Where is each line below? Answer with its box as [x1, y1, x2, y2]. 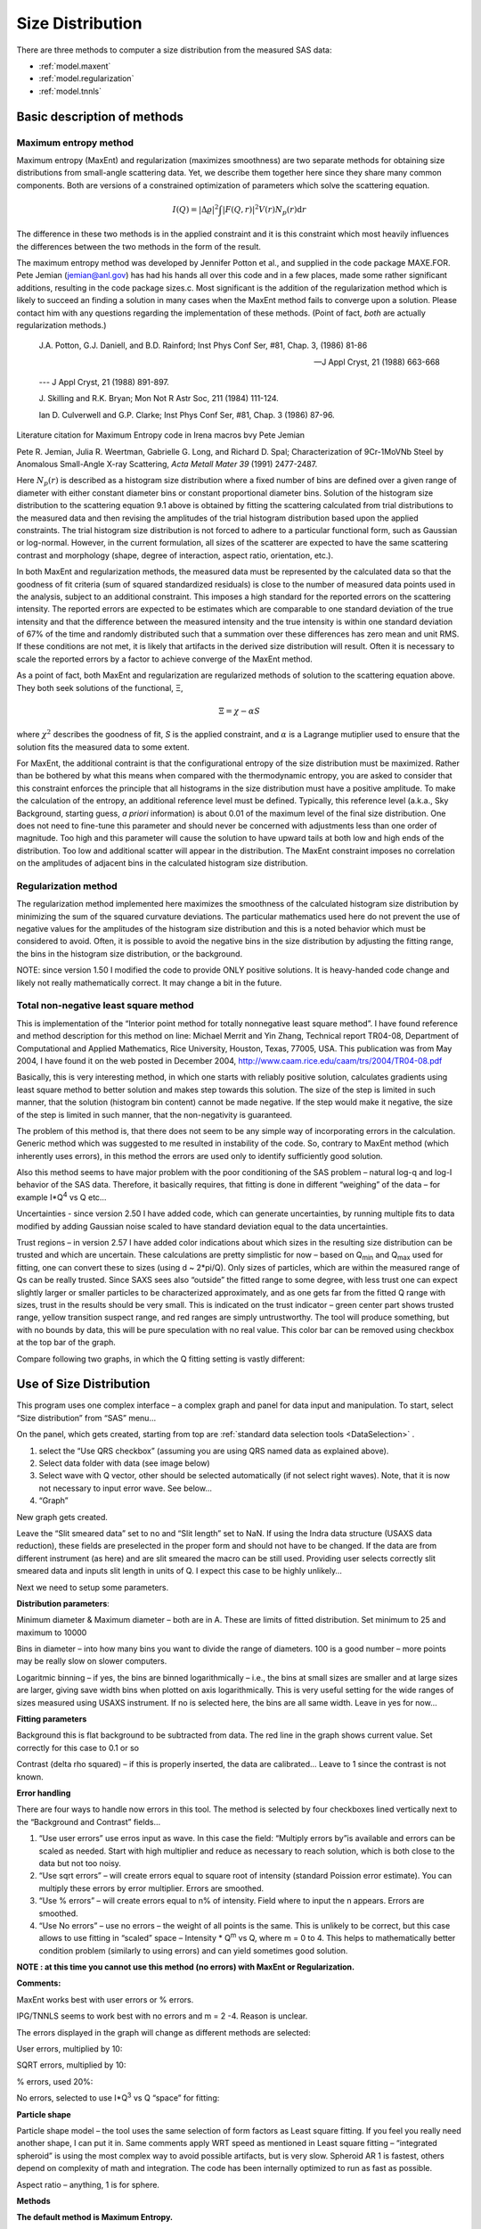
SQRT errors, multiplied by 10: [16, 2060, 126, 2070]
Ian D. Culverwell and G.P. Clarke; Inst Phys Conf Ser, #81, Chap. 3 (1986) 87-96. [38, 409, 335, 420]
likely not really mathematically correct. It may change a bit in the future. [16, 977, 282, 988]
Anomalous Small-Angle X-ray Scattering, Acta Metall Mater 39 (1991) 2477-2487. [16, 459, 318, 470]
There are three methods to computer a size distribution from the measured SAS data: [16, 45, 332, 55]
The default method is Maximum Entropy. [16, 2212, 174, 2223]
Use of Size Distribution [16, 1377, 151, 1392]
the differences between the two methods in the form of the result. [16, 241, 262, 251]
